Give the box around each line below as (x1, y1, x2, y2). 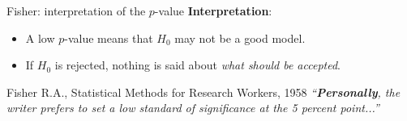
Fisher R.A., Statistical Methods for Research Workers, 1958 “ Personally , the (6, 83, 401, 100)
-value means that (64, 29, 153, 46)
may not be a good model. (174, 29, 306, 46)
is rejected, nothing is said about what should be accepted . (54, 56, 341, 73)
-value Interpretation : (154, 2, 272, 19)
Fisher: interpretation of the (6, 2, 146, 19)
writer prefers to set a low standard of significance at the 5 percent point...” (6, 99, 379, 116)
